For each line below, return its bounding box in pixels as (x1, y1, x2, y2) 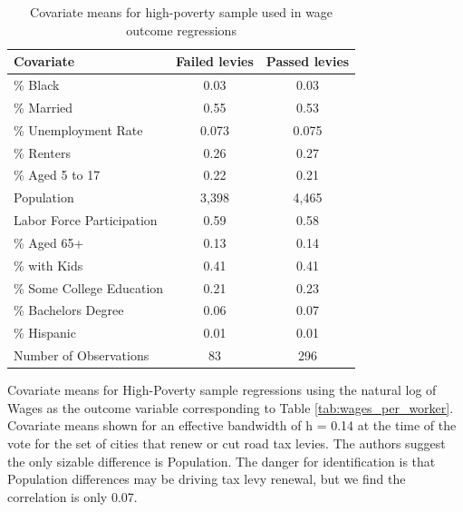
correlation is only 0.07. (7, 487, 138, 506)
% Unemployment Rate (14, 120, 143, 139)
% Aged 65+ (14, 232, 84, 251)
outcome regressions (126, 20, 236, 39)
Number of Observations (14, 346, 150, 365)
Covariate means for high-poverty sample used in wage (30, 3, 333, 21)
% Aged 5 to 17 (14, 165, 101, 184)
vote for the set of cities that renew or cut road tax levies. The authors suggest (7, 434, 446, 453)
